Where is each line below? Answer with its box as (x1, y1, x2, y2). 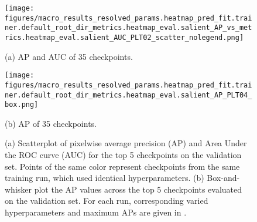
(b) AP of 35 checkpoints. (5, 117, 97, 129)
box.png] (5, 100, 39, 109)
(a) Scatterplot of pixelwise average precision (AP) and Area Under (5, 137, 247, 149)
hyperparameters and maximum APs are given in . (5, 206, 187, 218)
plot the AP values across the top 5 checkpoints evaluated (34, 183, 242, 195)
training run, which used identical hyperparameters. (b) (5, 171, 204, 184)
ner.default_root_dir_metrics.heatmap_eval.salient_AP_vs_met (5, 23, 252, 32)
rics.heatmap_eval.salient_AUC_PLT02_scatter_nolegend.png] (5, 33, 244, 42)
